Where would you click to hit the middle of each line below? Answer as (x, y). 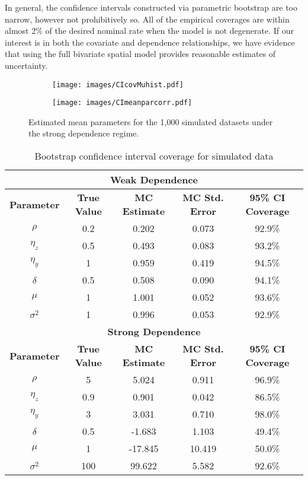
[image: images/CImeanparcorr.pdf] (122, 103)
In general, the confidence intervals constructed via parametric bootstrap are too (151, 7)
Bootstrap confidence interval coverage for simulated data (154, 156)
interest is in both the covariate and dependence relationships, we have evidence (150, 42)
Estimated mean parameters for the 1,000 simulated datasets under (151, 121)
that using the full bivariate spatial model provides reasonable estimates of (140, 54)
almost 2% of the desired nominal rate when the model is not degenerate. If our (150, 31)
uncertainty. (26, 65)
